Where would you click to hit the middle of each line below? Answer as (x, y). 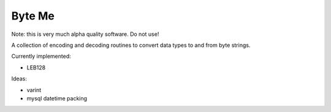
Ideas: (19, 79)
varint (34, 90)
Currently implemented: (41, 56)
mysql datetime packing (57, 98)
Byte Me (33, 16)
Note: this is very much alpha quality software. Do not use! (85, 34)
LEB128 (36, 68)
